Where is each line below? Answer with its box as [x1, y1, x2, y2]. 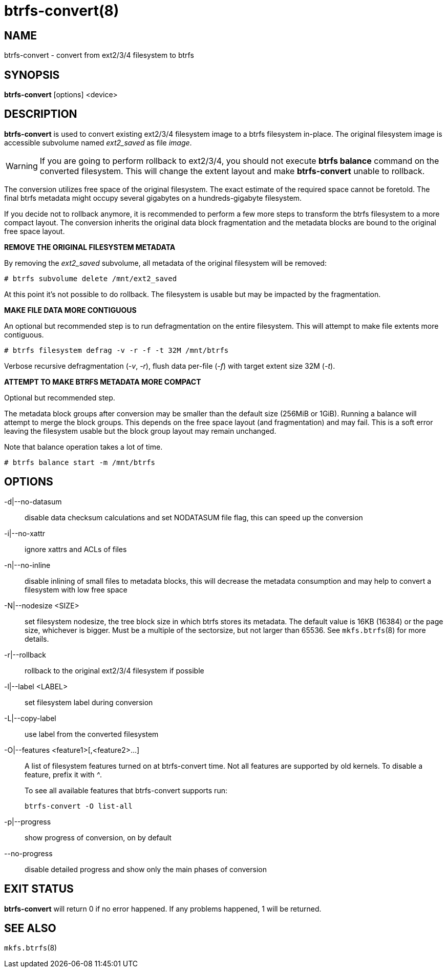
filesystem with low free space [25, 585, 127, 594]
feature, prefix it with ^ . [25, 770, 102, 779]
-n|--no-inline [4, 560, 51, 569]
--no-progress [4, 849, 53, 858]
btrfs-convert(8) [4, 2, 119, 19]
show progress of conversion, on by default [25, 833, 172, 842]
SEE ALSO [4, 921, 56, 935]
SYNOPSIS [4, 68, 60, 81]
